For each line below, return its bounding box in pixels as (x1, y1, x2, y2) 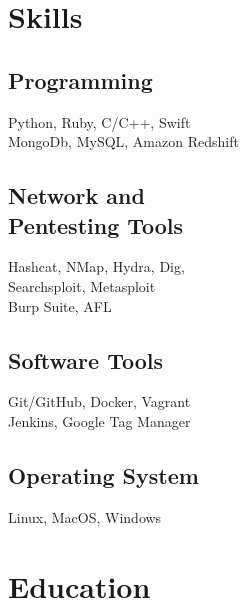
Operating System (8, 459, 199, 490)
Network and (8, 180, 145, 211)
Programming (8, 64, 153, 95)
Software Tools (8, 344, 164, 375)
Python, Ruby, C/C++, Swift (8, 111, 191, 132)
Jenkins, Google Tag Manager (8, 410, 191, 431)
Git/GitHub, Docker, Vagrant (8, 391, 191, 412)
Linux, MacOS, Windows (8, 506, 162, 527)
